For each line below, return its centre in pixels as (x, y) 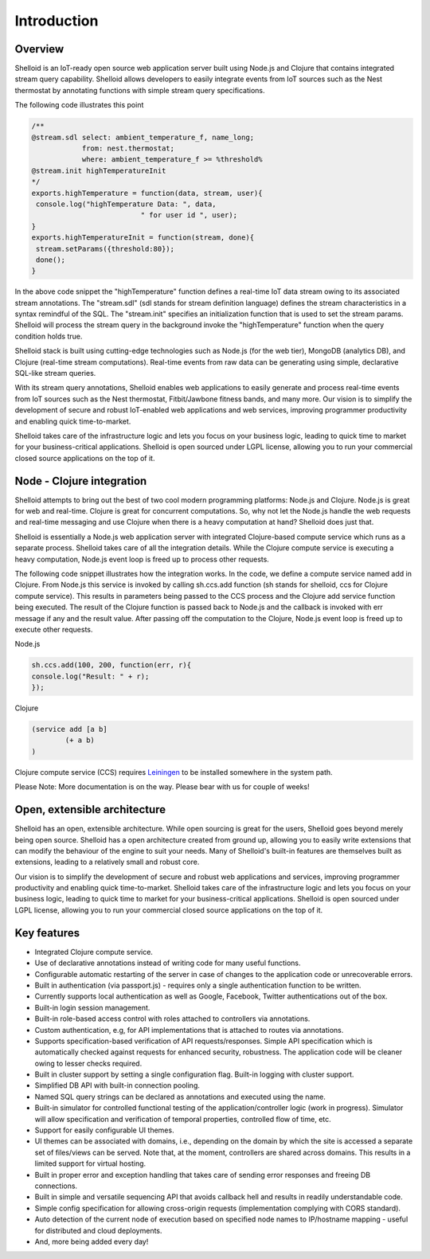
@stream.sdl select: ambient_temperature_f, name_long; (143, 137)
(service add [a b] (69, 729)
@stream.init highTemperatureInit (99, 170)
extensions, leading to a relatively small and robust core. (107, 862)
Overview (39, 49)
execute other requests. (54, 629)
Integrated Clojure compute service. (94, 952)
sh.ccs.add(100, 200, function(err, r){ (111, 665)
